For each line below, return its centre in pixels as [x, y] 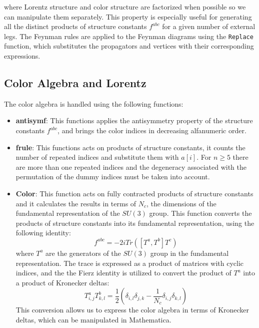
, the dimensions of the [181, 203]
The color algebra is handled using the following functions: [94, 103]
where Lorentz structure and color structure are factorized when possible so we [125, 7]
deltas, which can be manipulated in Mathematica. [93, 319]
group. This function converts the [200, 213]
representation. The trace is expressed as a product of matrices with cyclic [130, 263]
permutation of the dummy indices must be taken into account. [113, 177]
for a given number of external [209, 26]
